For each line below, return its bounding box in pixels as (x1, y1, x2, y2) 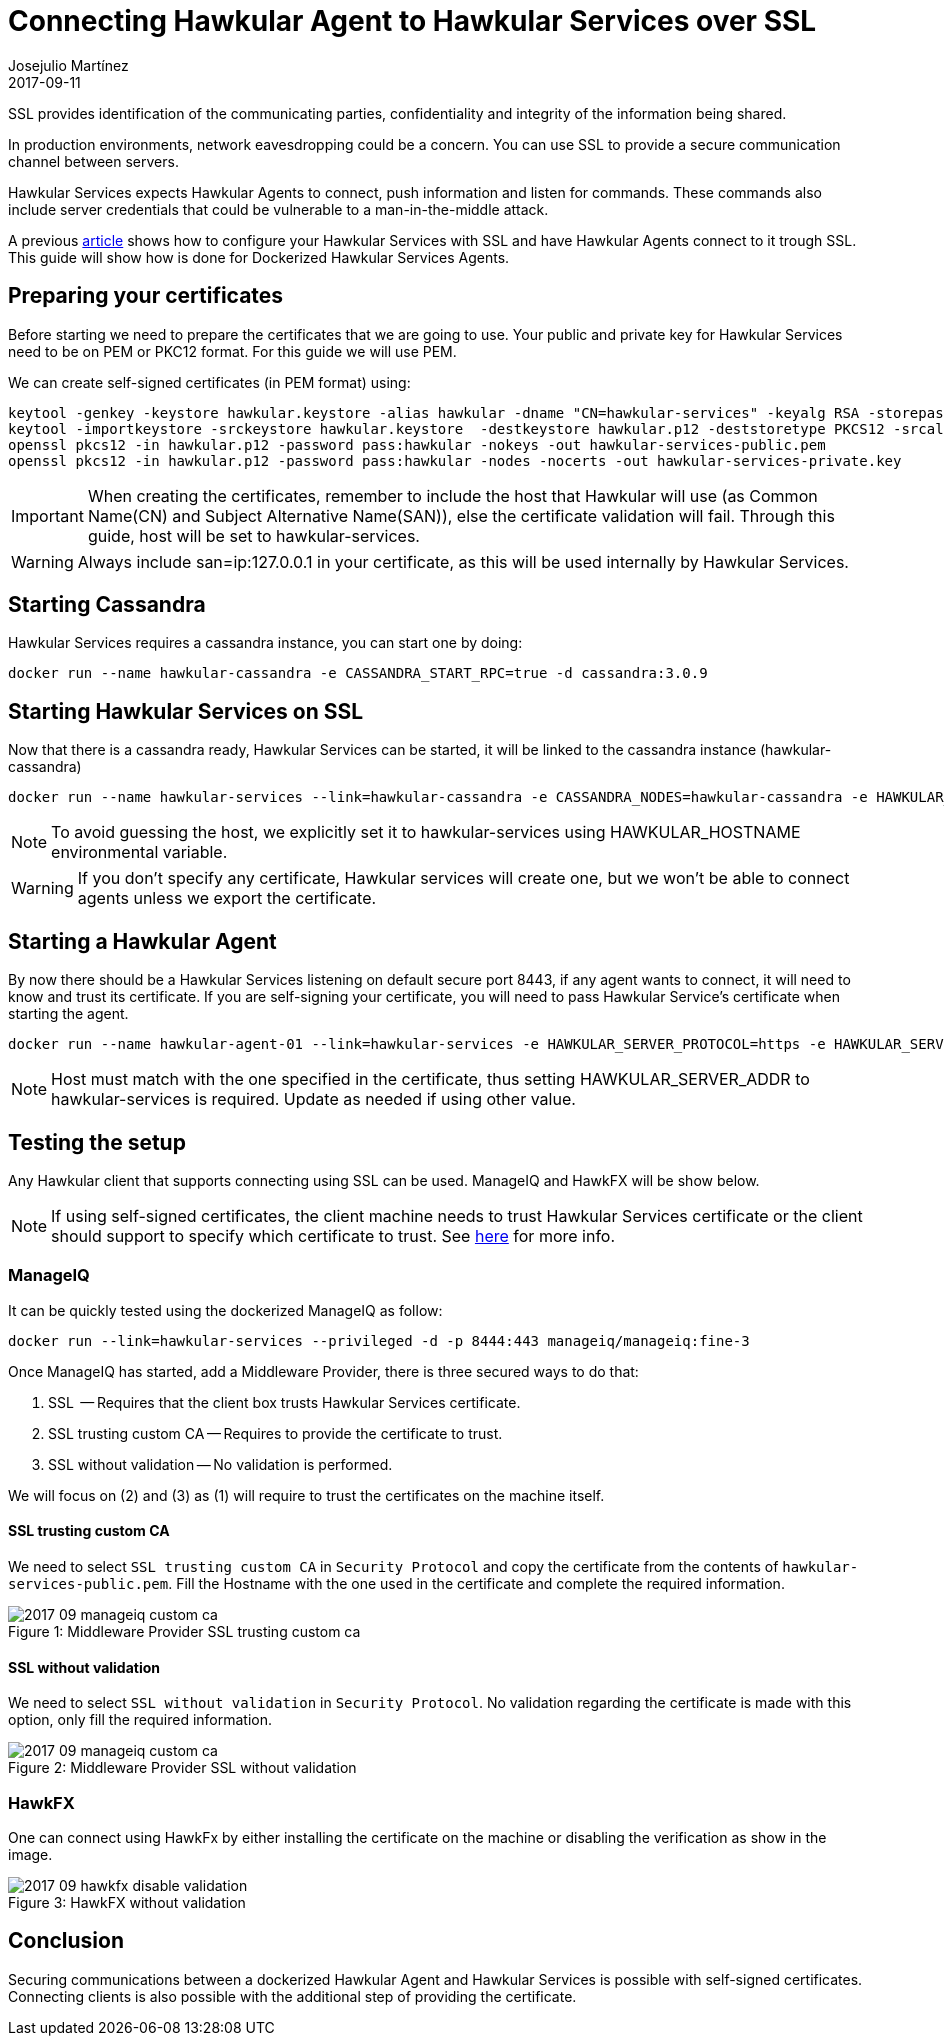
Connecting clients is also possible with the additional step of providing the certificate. (8, 1987, 577, 2005)
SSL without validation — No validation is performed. (48, 1455, 393, 1473)
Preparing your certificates (8, 283, 284, 309)
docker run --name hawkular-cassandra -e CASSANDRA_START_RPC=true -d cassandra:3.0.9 (8, 665, 708, 682)
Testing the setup (8, 1129, 186, 1155)
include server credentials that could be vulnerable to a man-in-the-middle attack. (8, 200, 549, 218)
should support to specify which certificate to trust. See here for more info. (51, 1225, 616, 1246)
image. (8, 1845, 53, 1863)
